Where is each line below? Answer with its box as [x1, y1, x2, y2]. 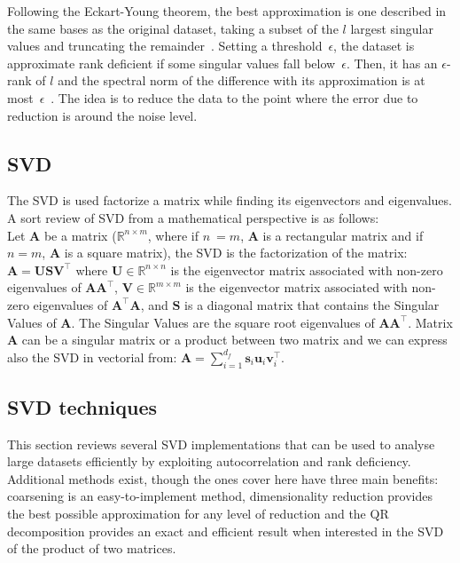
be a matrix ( [43, 226, 117, 244]
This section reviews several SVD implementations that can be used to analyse [7, 434, 435, 453]
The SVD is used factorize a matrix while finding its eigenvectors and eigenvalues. [7, 191, 452, 210]
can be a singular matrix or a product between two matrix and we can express [21, 330, 448, 349]
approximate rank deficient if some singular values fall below [7, 53, 336, 72]
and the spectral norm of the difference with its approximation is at [58, 71, 425, 90]
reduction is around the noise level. [7, 106, 198, 124]
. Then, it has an [346, 53, 438, 72]
